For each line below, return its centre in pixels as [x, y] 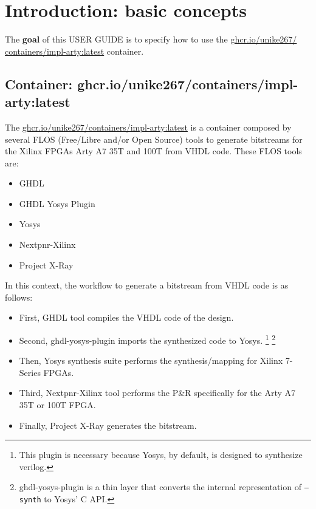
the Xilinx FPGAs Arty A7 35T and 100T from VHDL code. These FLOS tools [153, 151]
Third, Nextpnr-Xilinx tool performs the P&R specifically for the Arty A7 [157, 393]
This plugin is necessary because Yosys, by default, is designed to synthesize [161, 455]
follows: [19, 297]
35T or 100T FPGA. [57, 405]
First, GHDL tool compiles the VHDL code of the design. [126, 317]
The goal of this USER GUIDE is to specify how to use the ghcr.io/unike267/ [151, 39]
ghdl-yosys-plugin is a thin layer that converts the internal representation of [160, 487]
